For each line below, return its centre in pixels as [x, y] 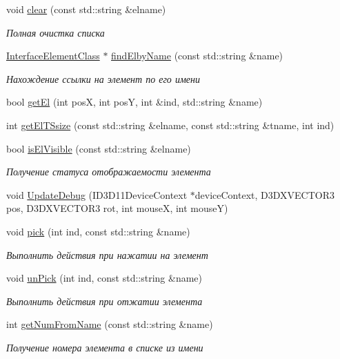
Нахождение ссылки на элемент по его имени [103, 78]
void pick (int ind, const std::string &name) [98, 231]
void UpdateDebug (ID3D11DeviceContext [97, 194]
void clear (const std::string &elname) [86, 9]
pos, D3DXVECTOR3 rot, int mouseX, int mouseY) [117, 208]
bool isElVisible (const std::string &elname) [99, 148]
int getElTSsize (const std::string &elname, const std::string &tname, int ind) [170, 125]
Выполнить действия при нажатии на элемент [107, 254]
